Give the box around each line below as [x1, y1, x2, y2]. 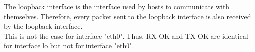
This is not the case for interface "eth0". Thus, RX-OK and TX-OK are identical [4, 30, 248, 41]
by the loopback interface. [4, 21, 83, 31]
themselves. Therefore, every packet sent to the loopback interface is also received [4, 11, 251, 21]
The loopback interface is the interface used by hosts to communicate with [4, 1, 230, 11]
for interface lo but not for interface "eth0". [4, 40, 134, 51]
